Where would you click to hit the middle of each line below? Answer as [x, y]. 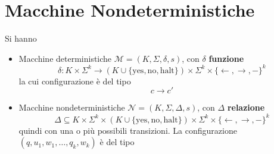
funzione [226, 58]
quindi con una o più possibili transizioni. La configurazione [128, 130]
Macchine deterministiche [65, 58]
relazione [246, 107]
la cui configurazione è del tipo [75, 81]
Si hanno [21, 38]
